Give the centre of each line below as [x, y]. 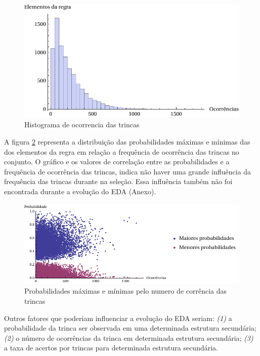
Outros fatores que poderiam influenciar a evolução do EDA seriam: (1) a [118, 318]
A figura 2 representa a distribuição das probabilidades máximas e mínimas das [127, 142]
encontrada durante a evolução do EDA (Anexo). [80, 191]
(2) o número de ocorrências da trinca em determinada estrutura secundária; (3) [129, 337]
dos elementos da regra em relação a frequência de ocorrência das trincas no [122, 151]
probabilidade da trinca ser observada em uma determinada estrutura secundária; [130, 328]
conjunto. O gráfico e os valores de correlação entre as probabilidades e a [117, 162]
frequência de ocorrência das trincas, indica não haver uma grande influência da [128, 171]
